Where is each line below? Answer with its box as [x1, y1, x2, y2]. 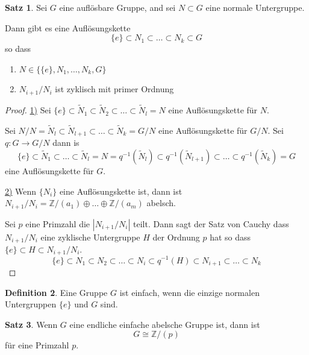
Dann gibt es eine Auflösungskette [5, 21, 131, 34]
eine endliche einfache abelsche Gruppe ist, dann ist [69, 318, 260, 330]
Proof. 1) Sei [5, 104, 51, 116]
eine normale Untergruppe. [205, 1, 305, 13]
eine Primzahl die [25, 217, 90, 230]
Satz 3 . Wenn [5, 318, 58, 330]
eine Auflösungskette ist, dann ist [59, 184, 183, 197]
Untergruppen [5, 298, 57, 310]
